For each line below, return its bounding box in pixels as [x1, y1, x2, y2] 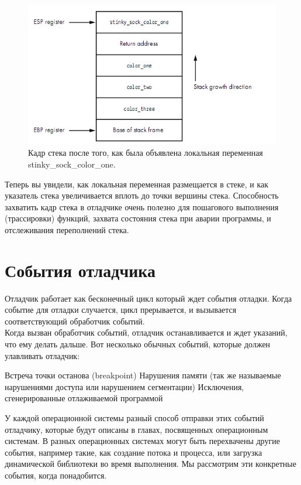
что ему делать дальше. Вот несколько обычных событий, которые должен [5, 338, 271, 350]
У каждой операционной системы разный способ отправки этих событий [5, 411, 264, 423]
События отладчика [5, 258, 156, 282]
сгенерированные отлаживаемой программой [5, 392, 163, 404]
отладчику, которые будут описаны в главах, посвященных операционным [5, 423, 268, 435]
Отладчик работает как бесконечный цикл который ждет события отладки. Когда [5, 292, 292, 304]
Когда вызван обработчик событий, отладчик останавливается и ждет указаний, [5, 326, 288, 339]
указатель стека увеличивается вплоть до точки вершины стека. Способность [5, 189, 279, 201]
